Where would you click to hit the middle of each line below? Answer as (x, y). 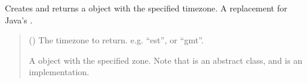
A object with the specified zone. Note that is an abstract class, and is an (166, 60)
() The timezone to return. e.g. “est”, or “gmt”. (116, 40)
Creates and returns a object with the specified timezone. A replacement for (146, 8)
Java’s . (19, 20)
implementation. (59, 72)
